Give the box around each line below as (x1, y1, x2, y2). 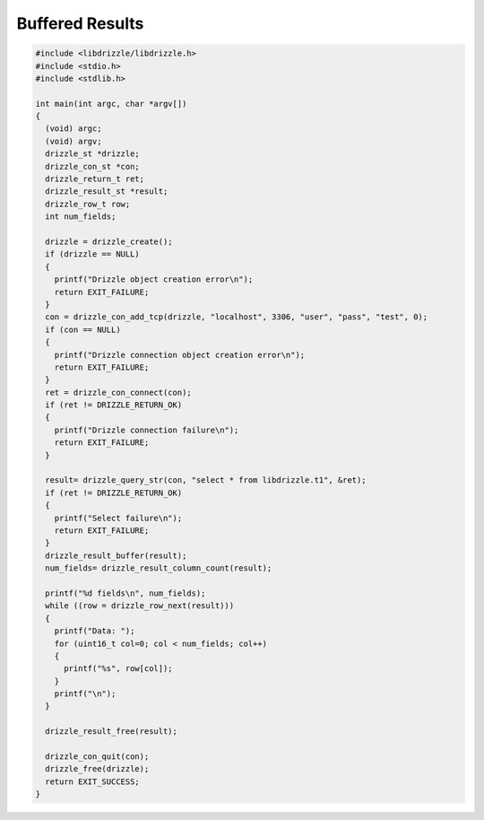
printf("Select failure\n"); (54, 512, 183, 523)
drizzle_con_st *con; (45, 161, 141, 171)
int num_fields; (45, 212, 117, 222)
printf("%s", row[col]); (64, 664, 174, 674)
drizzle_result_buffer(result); (45, 550, 187, 561)
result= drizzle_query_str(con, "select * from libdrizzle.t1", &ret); (45, 475, 367, 485)
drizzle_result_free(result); (45, 727, 178, 737)
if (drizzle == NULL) (45, 249, 141, 259)
